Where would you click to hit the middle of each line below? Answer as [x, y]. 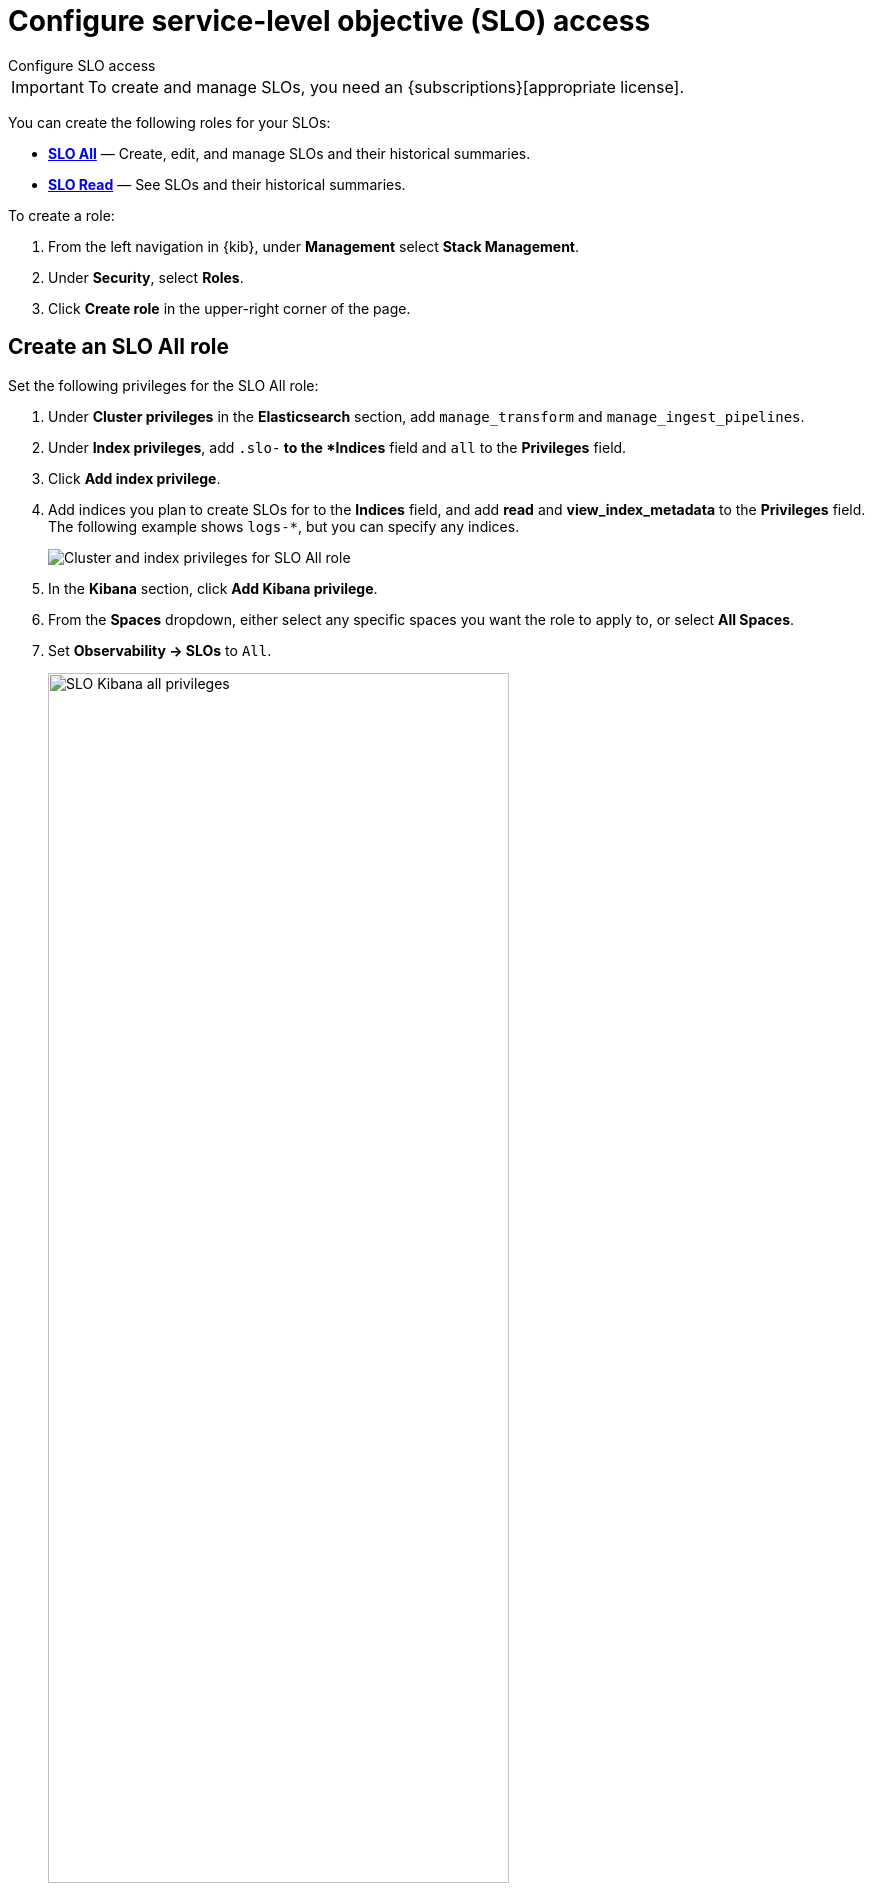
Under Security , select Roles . [146, 277]
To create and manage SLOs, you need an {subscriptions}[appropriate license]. [386, 86]
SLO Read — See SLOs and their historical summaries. [227, 184]
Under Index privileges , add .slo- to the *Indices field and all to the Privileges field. [337, 447]
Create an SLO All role [119, 347]
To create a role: [61, 215]
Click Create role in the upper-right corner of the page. [229, 308]
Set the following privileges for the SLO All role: [163, 385]
